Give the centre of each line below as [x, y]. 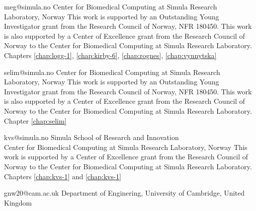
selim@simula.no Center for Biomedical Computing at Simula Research [112, 72]
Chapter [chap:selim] [35, 120]
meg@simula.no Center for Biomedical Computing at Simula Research [111, 6]
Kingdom [18, 202]
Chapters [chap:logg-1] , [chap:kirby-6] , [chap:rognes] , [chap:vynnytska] [110, 55]
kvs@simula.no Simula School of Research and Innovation [91, 137]
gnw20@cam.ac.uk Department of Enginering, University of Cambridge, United [125, 193]
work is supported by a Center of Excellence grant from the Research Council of [126, 157]
